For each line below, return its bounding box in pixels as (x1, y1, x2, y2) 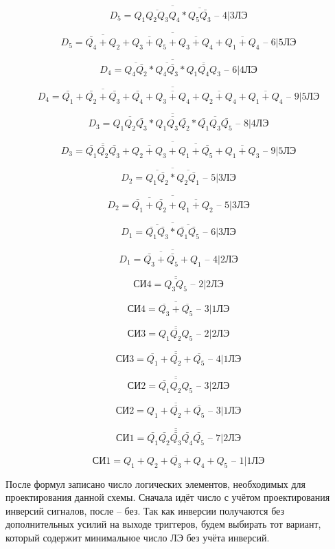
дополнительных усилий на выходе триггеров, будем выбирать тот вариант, (5, 517, 321, 531)
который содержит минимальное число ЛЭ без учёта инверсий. (5, 530, 270, 544)
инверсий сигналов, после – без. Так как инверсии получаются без (5, 503, 285, 517)
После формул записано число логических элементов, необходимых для (5, 476, 306, 491)
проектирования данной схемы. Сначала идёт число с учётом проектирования (5, 490, 330, 504)
